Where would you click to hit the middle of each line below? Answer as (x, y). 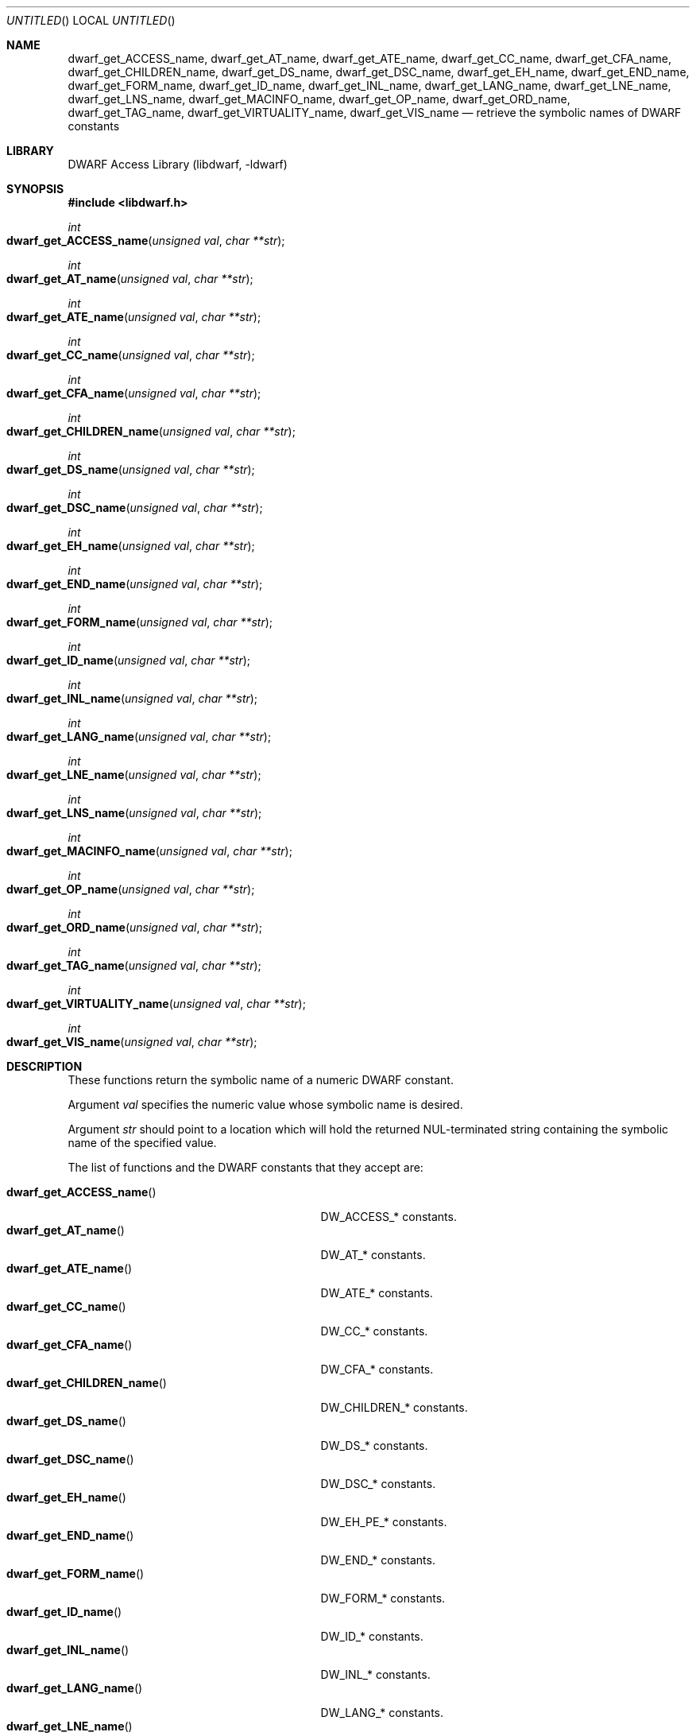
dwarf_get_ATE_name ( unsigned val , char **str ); (134, 317)
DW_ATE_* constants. (377, 1293)
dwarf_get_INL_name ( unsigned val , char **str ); (132, 698)
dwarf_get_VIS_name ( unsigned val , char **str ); (132, 1042)
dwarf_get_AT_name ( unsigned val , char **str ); (130, 279)
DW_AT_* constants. (373, 1255)
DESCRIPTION (44, 1066)
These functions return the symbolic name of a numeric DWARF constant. (261, 1080)
